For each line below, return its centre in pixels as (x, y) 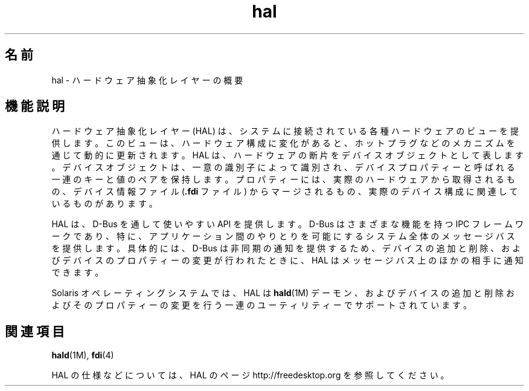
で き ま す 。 (78, 273)
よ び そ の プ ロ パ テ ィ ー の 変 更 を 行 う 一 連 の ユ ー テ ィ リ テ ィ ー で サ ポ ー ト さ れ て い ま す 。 (262, 305)
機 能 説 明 (35, 106)
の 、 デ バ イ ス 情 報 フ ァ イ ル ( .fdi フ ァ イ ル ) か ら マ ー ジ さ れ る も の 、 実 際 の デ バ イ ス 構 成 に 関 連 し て (285, 192)
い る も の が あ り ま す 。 (104, 204)
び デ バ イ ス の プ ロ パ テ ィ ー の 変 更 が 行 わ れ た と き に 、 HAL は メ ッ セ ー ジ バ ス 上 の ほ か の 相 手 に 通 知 (287, 260)
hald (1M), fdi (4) (83, 355)
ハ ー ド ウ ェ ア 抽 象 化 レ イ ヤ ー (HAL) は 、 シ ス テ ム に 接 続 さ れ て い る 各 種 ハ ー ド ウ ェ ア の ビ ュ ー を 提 (285, 131)
